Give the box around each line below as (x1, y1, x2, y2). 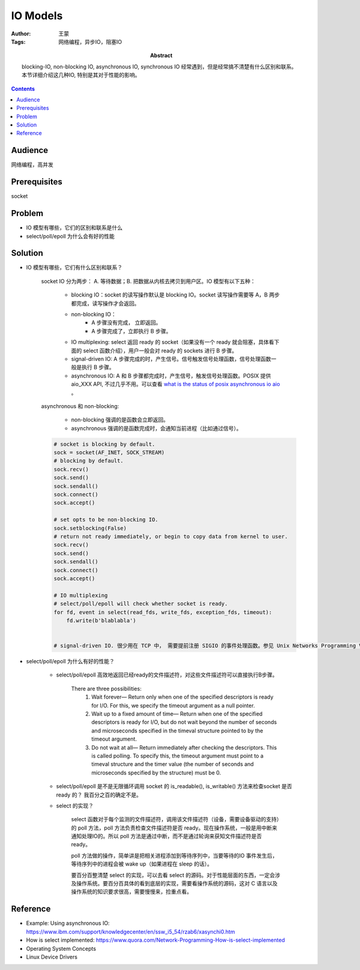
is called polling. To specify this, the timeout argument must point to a (91, 752, 264, 759)
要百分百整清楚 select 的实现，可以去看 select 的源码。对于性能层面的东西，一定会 (71, 871, 275, 879)
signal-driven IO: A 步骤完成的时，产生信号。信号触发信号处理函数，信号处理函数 (71, 355, 271, 363)
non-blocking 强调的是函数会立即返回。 (71, 416, 169, 423)
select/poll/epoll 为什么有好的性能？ (26, 658, 115, 665)
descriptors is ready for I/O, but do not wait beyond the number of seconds (91, 718, 277, 726)
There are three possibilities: (71, 685, 142, 692)
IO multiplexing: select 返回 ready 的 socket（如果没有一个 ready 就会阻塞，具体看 (71, 339, 274, 346)
